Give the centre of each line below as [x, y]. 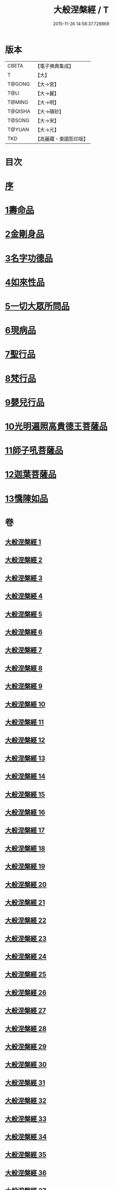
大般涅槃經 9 [24, 686]
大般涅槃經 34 [26, 1137]
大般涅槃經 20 [26, 884]
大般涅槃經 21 [25, 902]
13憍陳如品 [27, 499]
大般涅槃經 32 [26, 1101]
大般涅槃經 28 [26, 1029]
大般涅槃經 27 [26, 1011]
